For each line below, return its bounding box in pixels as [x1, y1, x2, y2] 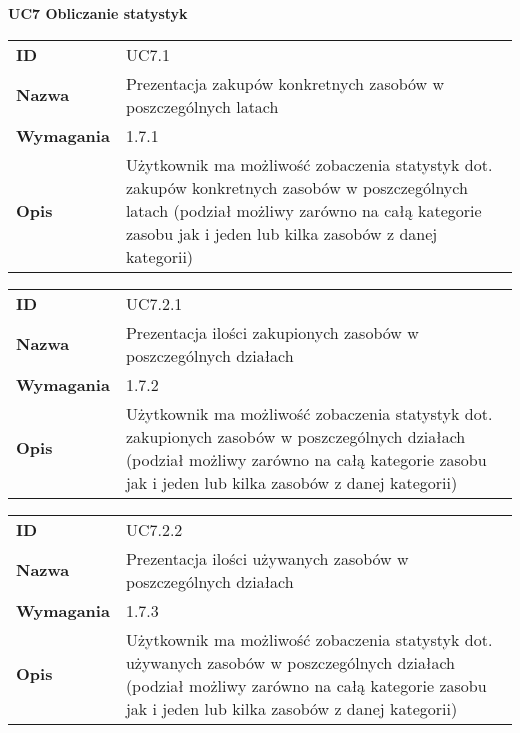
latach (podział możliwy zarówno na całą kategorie [125, 198, 482, 222]
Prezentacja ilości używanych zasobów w [125, 546, 409, 570]
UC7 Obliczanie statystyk [8, 3, 188, 23]
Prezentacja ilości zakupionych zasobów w [125, 320, 419, 344]
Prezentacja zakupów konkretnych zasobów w [125, 71, 445, 95]
